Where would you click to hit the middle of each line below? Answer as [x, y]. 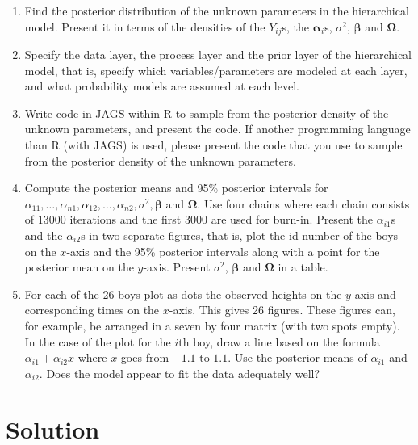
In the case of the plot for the [98, 341]
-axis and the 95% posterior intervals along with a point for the [223, 251]
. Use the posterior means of [297, 357]
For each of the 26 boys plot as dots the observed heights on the [183, 294]
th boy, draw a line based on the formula [279, 341]
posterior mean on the [79, 267]
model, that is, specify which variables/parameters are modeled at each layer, [216, 70]
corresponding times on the [92, 310]
